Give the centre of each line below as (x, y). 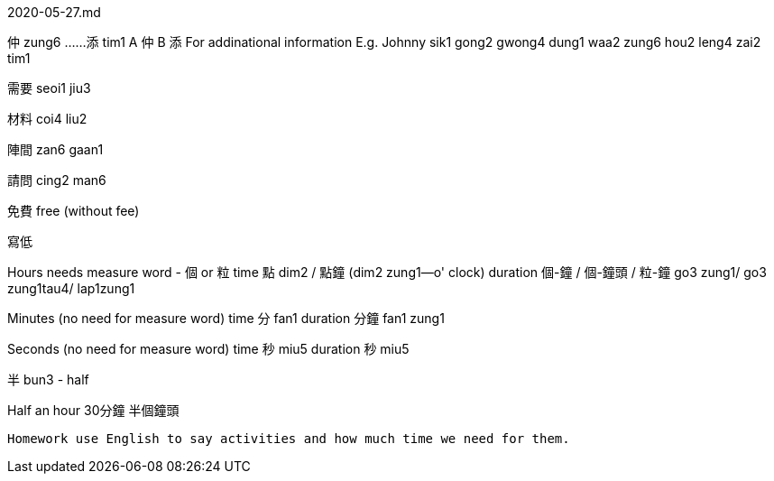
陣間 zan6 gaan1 (55, 149)
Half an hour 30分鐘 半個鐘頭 (93, 410)
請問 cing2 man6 (57, 180)
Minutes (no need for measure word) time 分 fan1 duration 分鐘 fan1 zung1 (226, 318)
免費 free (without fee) (74, 211)
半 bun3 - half (48, 379)
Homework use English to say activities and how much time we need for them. (289, 439)
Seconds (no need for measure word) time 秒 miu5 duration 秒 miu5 (208, 349)
